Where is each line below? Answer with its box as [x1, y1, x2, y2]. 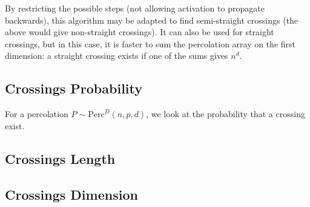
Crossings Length [5, 149, 116, 168]
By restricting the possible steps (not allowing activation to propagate [5, 2, 265, 14]
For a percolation [5, 107, 68, 120]
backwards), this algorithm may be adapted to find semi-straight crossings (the [5, 13, 298, 26]
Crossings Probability [5, 79, 142, 98]
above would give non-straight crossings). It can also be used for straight [5, 25, 274, 38]
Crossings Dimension [5, 185, 138, 203]
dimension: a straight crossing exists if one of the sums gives [5, 49, 228, 62]
